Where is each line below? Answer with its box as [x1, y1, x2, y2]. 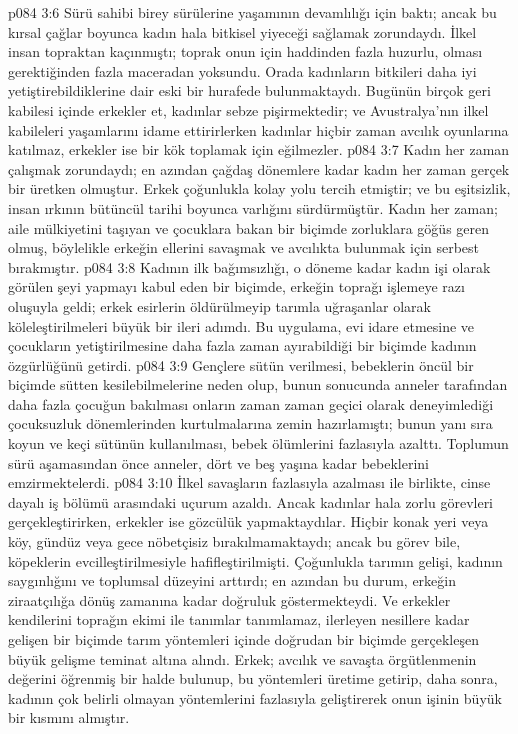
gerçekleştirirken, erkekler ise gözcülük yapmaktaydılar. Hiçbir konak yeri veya [8, 511, 489, 532]
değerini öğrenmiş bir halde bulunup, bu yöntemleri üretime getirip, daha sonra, [8, 668, 498, 689]
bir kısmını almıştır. [8, 707, 130, 728]
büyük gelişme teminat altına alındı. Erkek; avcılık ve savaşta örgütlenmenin [8, 648, 477, 669]
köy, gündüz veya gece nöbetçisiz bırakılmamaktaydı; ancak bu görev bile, [8, 531, 461, 552]
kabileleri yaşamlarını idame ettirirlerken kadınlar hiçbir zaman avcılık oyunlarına [8, 119, 509, 140]
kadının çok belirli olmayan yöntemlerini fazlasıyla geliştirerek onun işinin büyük [8, 687, 502, 708]
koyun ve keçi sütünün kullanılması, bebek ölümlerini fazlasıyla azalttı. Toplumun [8, 433, 509, 454]
